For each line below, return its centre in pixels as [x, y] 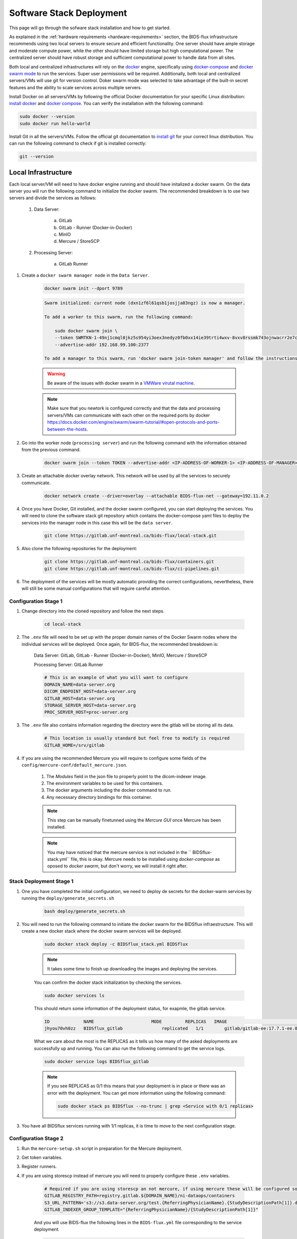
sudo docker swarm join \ [86, 331]
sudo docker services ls [74, 996]
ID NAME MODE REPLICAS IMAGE [136, 1022]
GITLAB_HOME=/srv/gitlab [74, 745]
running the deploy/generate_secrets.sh [68, 898]
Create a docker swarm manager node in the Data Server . [85, 275]
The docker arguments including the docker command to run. [109, 790]
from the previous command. [51, 450]
